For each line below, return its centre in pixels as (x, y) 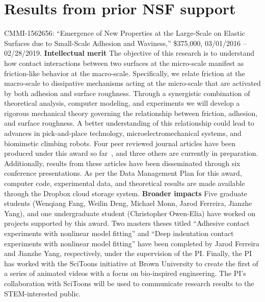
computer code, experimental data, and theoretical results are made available (125, 183)
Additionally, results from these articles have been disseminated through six (122, 163)
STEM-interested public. (43, 293)
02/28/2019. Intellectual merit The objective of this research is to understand (129, 53)
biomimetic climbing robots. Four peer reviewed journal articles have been (120, 143)
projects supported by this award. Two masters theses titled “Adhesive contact (127, 223)
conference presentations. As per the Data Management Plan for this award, (123, 173)
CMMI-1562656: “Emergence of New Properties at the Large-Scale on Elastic (125, 33)
